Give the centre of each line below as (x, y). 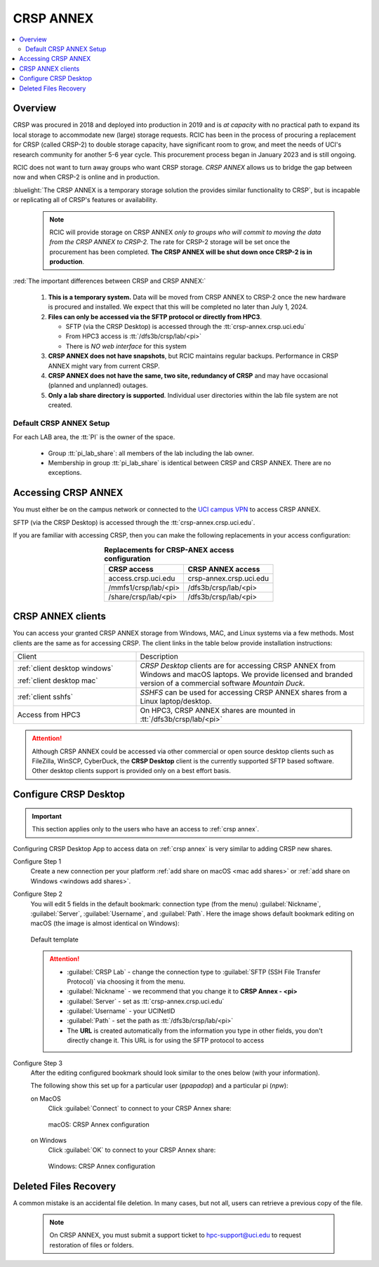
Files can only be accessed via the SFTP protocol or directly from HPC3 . (155, 316)
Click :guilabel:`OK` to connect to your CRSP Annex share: (132, 1150)
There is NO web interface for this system (126, 346)
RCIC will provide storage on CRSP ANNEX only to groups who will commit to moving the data (185, 232)
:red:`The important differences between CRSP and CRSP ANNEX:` (109, 281)
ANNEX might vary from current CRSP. (104, 366)
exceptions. (65, 473)
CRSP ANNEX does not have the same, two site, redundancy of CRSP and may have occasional (188, 376)
